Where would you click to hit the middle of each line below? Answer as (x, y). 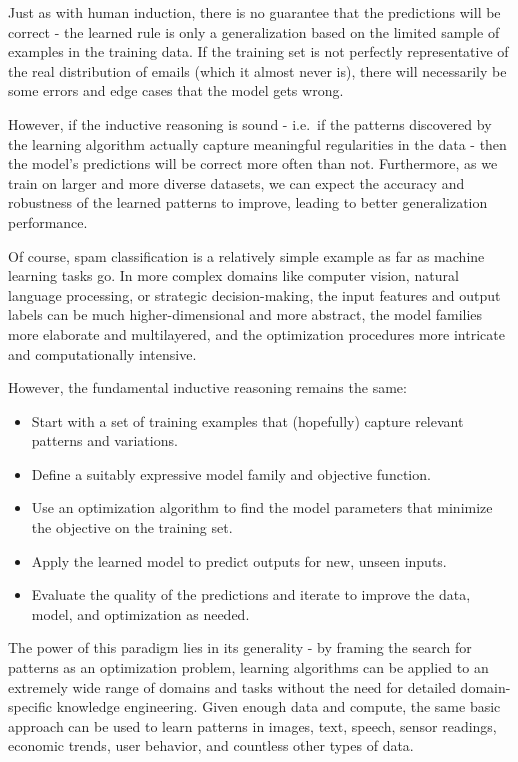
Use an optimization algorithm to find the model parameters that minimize (262, 507)
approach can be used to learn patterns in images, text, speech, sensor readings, (252, 725)
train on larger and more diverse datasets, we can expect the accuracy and (236, 182)
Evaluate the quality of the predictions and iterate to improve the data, (251, 594)
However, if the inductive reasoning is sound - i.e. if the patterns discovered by (250, 123)
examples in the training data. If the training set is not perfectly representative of (258, 51)
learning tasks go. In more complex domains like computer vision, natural (233, 275)
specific (30, 706)
